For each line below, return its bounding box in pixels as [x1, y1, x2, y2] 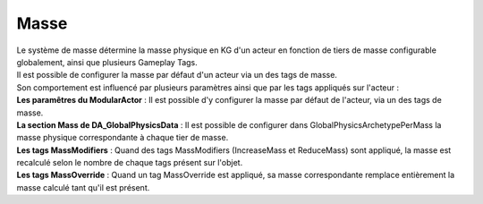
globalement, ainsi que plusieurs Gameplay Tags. [16, 56, 199, 67]
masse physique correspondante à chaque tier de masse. [16, 132, 229, 143]
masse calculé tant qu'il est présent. [16, 182, 150, 192]
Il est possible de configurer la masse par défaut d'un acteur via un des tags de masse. [16, 70, 337, 81]
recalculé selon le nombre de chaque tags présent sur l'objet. [16, 157, 243, 168]
